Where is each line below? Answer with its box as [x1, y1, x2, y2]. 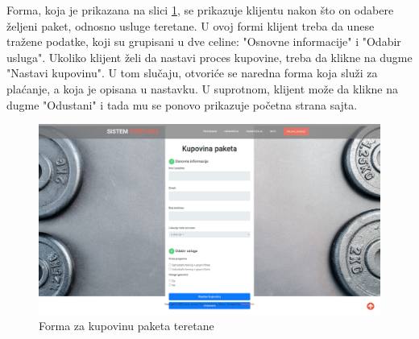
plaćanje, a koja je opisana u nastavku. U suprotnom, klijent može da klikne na [6, 80, 399, 97]
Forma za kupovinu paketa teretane [39, 317, 214, 334]
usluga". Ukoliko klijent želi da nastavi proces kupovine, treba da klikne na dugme [6, 48, 413, 65]
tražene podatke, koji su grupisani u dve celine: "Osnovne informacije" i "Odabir [6, 33, 401, 50]
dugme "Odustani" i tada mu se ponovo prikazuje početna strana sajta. [6, 96, 358, 113]
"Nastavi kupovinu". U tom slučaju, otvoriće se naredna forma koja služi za [6, 64, 378, 81]
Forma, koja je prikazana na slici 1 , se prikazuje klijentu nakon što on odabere [6, 2, 394, 18]
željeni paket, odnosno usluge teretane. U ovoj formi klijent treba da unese [6, 17, 375, 34]
